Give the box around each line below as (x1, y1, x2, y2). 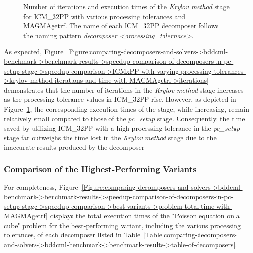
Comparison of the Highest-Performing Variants (4, 162, 197, 175)
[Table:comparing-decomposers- (144, 230, 237, 240)
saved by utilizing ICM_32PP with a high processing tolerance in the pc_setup (4, 123, 240, 133)
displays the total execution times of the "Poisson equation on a (50, 210, 240, 220)
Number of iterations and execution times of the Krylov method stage (23, 1, 230, 11)
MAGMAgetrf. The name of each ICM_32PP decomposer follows (23, 20, 219, 31)
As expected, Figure (4, 46, 64, 57)
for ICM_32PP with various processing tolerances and (23, 11, 185, 21)
